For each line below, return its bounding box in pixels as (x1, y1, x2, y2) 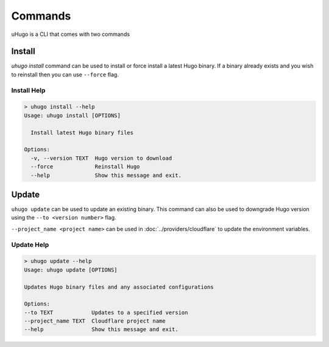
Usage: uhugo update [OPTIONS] (24, 266, 118, 273)
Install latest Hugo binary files (30, 129, 134, 136)
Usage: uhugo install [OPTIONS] (24, 112, 121, 119)
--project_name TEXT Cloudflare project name (24, 318, 166, 324)
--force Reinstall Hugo (30, 163, 140, 170)
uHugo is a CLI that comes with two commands (11, 30, 130, 38)
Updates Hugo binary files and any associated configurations (24, 284, 214, 290)
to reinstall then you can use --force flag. (11, 71, 119, 78)
